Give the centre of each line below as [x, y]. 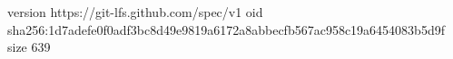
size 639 [29, 47]
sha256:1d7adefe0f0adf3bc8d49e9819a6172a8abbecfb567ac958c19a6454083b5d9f [226, 29]
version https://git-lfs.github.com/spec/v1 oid [135, 12]
